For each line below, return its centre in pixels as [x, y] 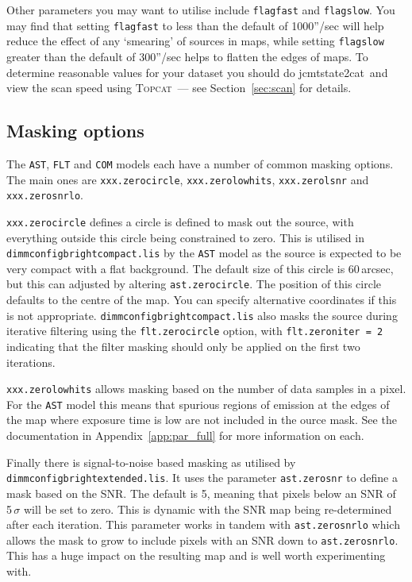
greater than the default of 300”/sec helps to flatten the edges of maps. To [187, 56]
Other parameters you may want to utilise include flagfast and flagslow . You [201, 10]
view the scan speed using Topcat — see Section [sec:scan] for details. [179, 88]
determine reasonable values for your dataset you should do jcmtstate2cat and [197, 72]
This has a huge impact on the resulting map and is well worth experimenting [196, 555]
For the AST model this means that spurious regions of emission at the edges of [198, 404]
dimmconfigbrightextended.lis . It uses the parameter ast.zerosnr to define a [202, 478]
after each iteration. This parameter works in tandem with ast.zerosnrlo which [203, 524]
